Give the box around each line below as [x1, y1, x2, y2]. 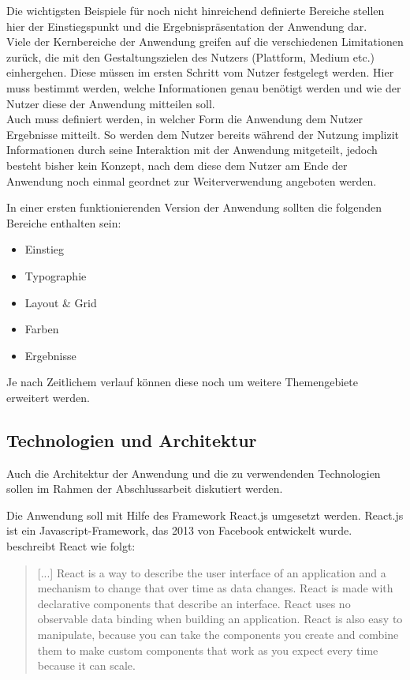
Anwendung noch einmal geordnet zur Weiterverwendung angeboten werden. [6, 172, 377, 189]
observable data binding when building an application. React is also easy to [37, 610, 403, 627]
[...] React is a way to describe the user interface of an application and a [37, 564, 386, 580]
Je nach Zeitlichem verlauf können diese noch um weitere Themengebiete [6, 374, 358, 390]
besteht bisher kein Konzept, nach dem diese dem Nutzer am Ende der [6, 156, 348, 173]
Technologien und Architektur [6, 427, 257, 452]
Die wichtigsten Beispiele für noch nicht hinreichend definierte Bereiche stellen [6, 2, 385, 18]
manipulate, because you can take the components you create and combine [37, 626, 399, 643]
